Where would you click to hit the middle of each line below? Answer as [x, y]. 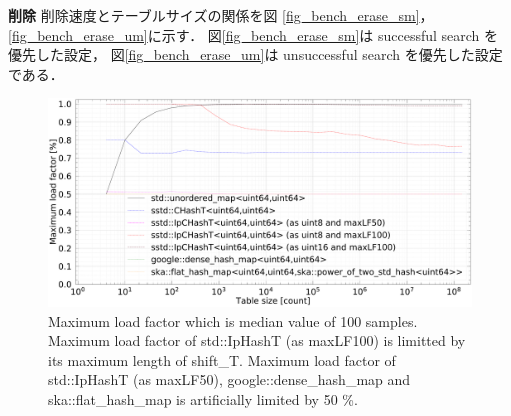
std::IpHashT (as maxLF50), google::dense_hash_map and [229, 379]
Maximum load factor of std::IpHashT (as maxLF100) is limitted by [257, 340]
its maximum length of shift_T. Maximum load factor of [222, 359]
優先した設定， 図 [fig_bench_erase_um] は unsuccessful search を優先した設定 [255, 54]
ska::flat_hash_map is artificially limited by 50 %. [203, 399]
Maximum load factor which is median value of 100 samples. [233, 320]
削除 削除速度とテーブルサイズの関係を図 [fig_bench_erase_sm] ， [221, 15]
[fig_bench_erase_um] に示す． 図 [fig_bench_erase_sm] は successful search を [253, 34]
